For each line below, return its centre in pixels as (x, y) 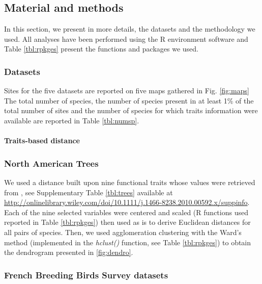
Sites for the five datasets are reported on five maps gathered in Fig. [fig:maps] (127, 91)
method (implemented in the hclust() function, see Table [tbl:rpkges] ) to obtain (128, 242)
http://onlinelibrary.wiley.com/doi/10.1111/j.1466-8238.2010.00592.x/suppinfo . (127, 202)
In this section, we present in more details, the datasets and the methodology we (130, 29)
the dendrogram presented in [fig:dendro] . (69, 252)
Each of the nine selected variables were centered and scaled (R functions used (126, 212)
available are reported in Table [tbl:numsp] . (72, 120)
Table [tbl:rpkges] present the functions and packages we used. (101, 49)
